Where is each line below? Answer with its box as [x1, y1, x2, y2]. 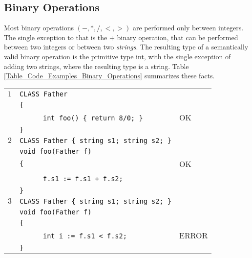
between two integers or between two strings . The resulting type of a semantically [4, 42, 249, 52]
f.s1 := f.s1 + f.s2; [43, 174, 123, 183]
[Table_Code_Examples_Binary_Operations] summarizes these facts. [4, 70, 215, 81]
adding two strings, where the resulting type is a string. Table [4, 61, 189, 71]
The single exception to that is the [4, 32, 107, 42]
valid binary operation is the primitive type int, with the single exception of [4, 51, 231, 61]
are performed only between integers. [132, 23, 244, 33]
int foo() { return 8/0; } [43, 114, 143, 122]
